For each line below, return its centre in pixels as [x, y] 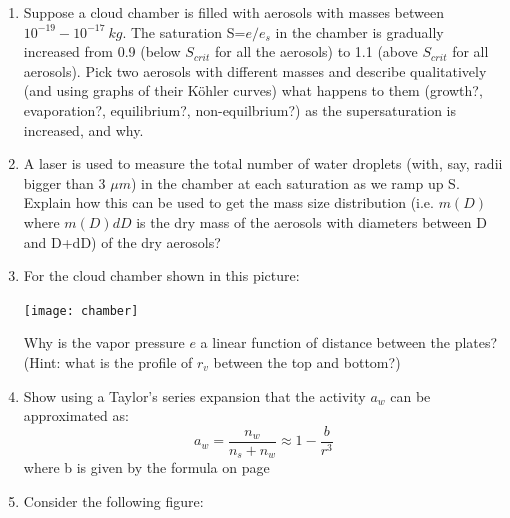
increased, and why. [83, 129]
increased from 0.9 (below [102, 51]
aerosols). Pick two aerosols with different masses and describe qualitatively [255, 70]
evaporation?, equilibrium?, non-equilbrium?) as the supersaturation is [240, 109]
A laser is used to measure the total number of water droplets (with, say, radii [263, 163]
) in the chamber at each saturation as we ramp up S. [295, 182]
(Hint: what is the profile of [108, 361]
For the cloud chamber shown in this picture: [161, 275]
